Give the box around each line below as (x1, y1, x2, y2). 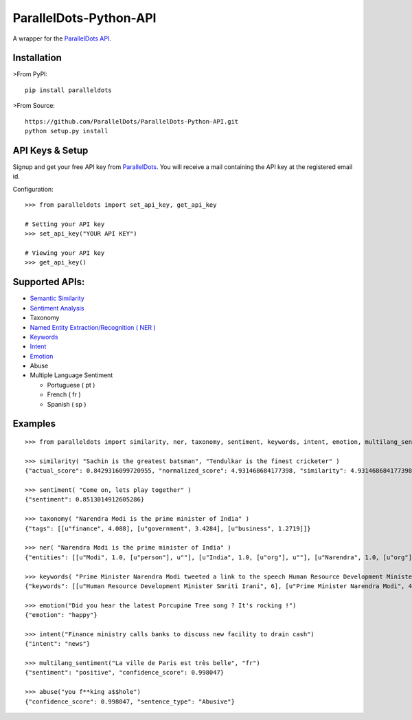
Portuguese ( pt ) (47, 381, 95, 389)
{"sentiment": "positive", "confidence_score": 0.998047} (25, 668, 225, 677)
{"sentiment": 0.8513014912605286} (25, 495, 145, 504)
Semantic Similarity (30, 294, 85, 302)
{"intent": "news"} (25, 640, 91, 648)
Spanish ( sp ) (47, 400, 87, 408)
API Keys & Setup (12, 144, 89, 156)
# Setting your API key (25, 220, 105, 228)
